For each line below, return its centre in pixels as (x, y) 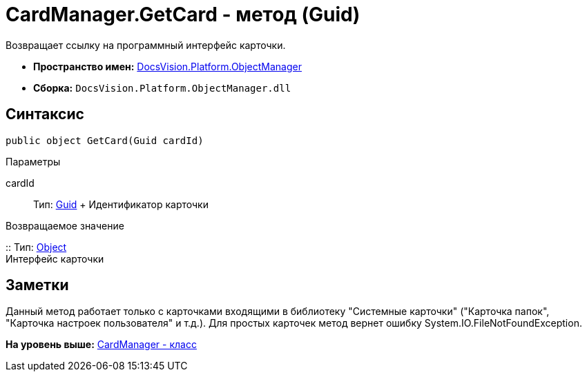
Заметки (37, 285)
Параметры (33, 161)
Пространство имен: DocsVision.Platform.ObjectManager (167, 66)
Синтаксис (45, 114)
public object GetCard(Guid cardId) (105, 140)
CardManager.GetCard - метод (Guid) (183, 14)
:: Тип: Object (36, 247)
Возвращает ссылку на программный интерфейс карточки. (146, 45)
